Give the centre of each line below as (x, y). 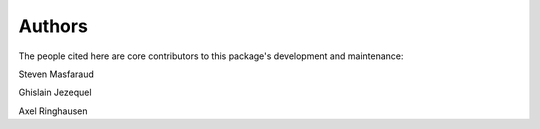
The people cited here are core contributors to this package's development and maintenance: (211, 56)
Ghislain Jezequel (55, 92)
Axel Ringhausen (53, 111)
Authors (53, 26)
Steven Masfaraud (56, 74)
